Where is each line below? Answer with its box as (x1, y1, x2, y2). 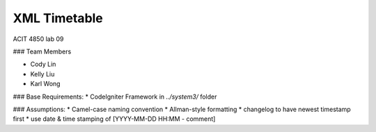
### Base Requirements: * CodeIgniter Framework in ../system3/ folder (13, 92, 217, 101)
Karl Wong (30, 80, 61, 88)
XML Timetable (13, 10, 104, 26)
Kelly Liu (30, 69, 55, 78)
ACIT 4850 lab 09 (13, 35, 64, 43)
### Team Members (13, 47, 72, 56)
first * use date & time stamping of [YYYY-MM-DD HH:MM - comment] (13, 115, 216, 123)
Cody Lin (30, 60, 56, 69)
